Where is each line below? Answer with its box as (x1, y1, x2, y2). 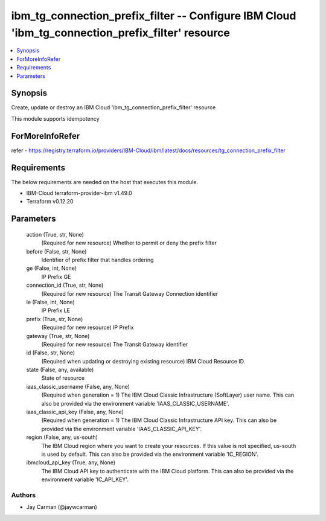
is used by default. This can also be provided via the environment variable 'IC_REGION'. (41, 450, 259, 458)
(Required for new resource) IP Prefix (41, 324, 134, 331)
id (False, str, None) (26, 349, 75, 356)
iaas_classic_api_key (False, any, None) (26, 408, 124, 416)
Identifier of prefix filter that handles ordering (41, 256, 154, 263)
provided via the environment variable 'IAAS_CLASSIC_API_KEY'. (41, 425, 202, 432)
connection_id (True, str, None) (26, 281, 104, 289)
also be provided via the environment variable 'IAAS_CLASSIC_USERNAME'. (41, 400, 229, 407)
